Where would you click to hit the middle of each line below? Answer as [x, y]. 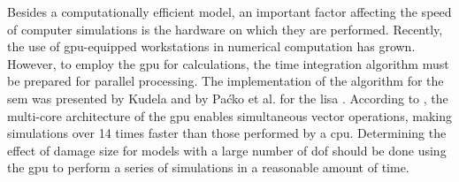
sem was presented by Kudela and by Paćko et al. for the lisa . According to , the [228, 98]
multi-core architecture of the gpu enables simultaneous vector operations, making [229, 115]
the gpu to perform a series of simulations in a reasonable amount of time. [208, 167]
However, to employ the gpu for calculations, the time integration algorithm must [228, 63]
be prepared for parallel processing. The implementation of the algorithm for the [226, 81]
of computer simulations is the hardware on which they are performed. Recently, [225, 29]
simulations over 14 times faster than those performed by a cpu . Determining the [227, 133]
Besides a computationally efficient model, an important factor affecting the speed [229, 11]
